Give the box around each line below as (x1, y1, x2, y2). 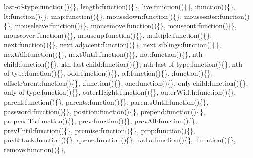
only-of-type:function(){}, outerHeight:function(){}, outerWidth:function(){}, (4, 87, 236, 97)
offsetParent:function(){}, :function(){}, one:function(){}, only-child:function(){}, (4, 77, 248, 88)
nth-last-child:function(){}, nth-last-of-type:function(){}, (61, 58, 230, 69)
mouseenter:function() (184, 11, 250, 21)
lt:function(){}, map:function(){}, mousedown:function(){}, (4, 11, 182, 21)
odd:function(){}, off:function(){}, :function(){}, (67, 68, 212, 78)
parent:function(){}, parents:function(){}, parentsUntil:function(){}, (4, 96, 209, 106)
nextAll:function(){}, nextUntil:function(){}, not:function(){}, (4, 49, 190, 59)
